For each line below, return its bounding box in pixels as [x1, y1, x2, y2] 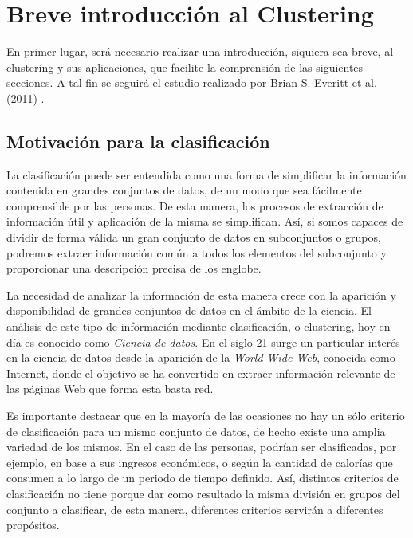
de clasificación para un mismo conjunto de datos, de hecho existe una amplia [6, 422, 386, 439]
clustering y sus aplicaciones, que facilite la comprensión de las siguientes [6, 58, 364, 75]
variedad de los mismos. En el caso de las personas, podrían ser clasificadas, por [6, 438, 397, 455]
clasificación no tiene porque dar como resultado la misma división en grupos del [6, 485, 400, 501]
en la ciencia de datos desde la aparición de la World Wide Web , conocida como [6, 349, 395, 366]
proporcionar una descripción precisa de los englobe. [6, 260, 262, 277]
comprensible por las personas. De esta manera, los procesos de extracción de [6, 197, 383, 214]
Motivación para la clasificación [6, 128, 270, 153]
